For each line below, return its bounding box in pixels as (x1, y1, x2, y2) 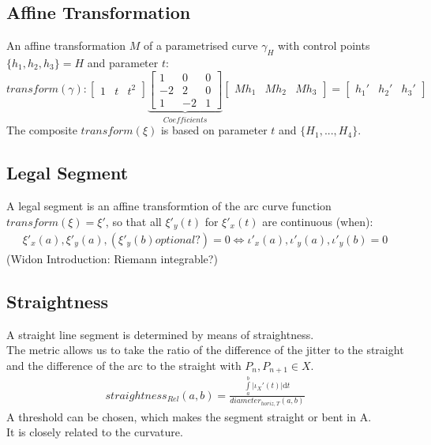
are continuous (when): (262, 213, 373, 229)
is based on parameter (160, 122, 268, 138)
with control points (277, 37, 370, 54)
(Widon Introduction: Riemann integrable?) (6, 251, 218, 266)
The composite (6, 122, 77, 138)
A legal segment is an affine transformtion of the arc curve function (6, 197, 332, 213)
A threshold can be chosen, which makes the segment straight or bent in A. (6, 408, 372, 424)
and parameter (87, 55, 159, 70)
